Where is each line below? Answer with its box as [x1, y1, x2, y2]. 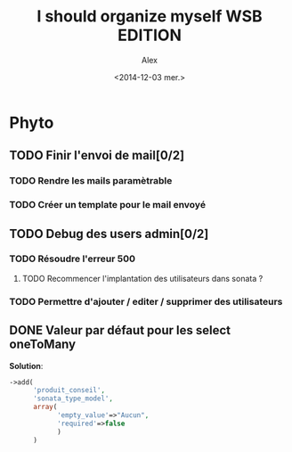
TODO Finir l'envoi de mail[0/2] [9, 148, 185, 163]
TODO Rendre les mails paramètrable [9, 175, 173, 187]
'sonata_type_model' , [32, 394, 114, 403]
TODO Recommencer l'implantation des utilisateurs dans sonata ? [21, 273, 264, 284]
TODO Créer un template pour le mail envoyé [9, 199, 207, 211]
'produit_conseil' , [32, 386, 105, 395]
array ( [32, 403, 58, 412]
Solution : [9, 360, 44, 371]
